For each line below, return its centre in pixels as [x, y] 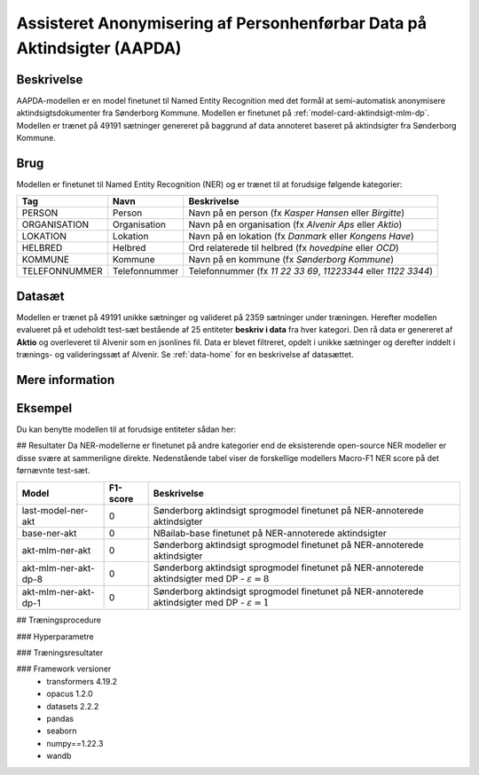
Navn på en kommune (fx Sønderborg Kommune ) [291, 260]
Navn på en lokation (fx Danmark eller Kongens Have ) [301, 237]
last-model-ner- [55, 510]
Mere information [66, 380]
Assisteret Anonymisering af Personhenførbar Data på [222, 23]
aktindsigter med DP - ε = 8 [211, 578]
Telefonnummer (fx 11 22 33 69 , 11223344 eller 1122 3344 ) [311, 271]
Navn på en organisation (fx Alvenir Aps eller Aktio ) [295, 224]
